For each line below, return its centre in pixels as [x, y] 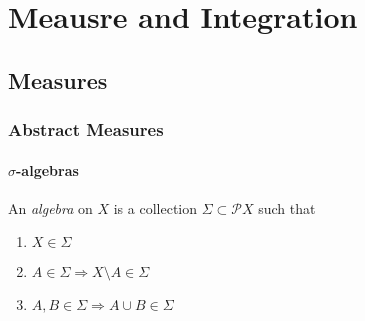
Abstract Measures [86, 129]
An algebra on [50, 207]
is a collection [155, 207]
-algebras [47, 169]
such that [287, 207]
